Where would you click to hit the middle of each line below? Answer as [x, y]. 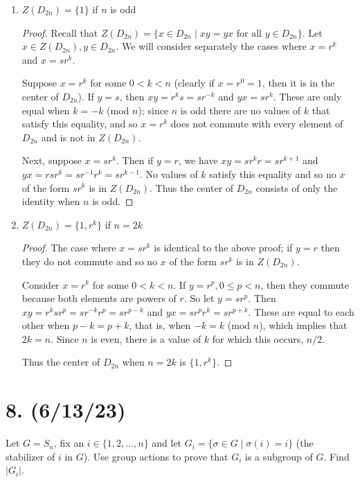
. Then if [135, 160]
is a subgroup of [279, 456]
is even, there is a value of [146, 338]
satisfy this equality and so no [273, 173]
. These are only [307, 96]
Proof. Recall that [60, 32]
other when [46, 325]
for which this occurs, [258, 338]
